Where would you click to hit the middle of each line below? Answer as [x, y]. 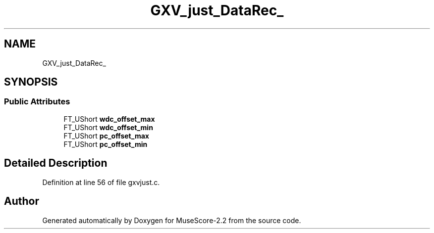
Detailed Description [56, 163]
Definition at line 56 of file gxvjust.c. [101, 182]
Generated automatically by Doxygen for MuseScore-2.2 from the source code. [172, 220]
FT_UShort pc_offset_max [106, 136]
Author [22, 201]
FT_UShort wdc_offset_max [109, 119]
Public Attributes [37, 102]
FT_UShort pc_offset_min [106, 144]
